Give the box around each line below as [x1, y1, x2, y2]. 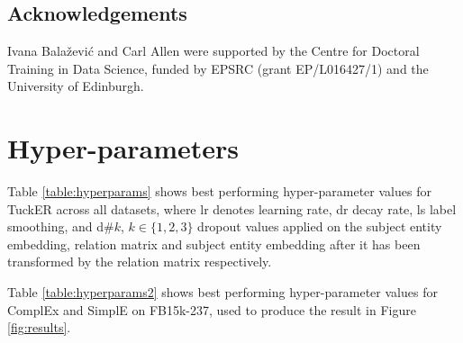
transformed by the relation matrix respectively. [7, 252, 272, 271]
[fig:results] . [7, 318, 71, 337]
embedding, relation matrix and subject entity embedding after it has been [7, 234, 421, 253]
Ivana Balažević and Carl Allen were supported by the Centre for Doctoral [7, 41, 420, 60]
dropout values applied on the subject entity [197, 217, 442, 236]
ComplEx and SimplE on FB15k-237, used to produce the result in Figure [7, 300, 416, 319]
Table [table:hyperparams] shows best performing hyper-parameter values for [7, 182, 431, 201]
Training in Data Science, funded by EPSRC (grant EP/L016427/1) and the [7, 59, 429, 77]
